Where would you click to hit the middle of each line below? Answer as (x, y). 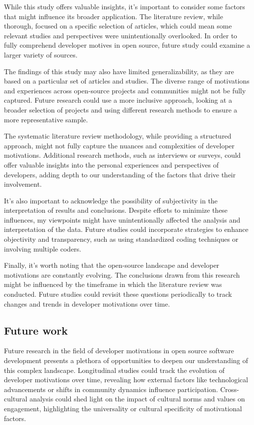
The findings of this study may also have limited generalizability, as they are (119, 71)
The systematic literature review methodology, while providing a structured (118, 136)
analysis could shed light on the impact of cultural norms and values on (137, 399)
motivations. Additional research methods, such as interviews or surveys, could (122, 155)
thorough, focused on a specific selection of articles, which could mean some (118, 26)
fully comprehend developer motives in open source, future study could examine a (127, 45)
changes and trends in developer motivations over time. (87, 303)
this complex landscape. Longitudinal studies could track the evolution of (114, 370)
